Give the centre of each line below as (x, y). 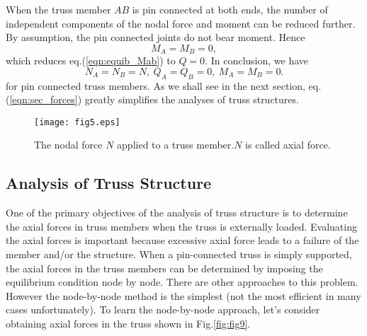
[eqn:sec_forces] (44, 99)
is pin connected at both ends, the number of (230, 9)
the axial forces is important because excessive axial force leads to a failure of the (182, 240)
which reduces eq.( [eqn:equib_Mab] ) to (91, 60)
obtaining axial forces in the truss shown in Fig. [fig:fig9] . (128, 324)
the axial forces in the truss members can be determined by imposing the (164, 268)
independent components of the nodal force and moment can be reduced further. (181, 23)
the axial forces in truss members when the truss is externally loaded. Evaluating (181, 226)
